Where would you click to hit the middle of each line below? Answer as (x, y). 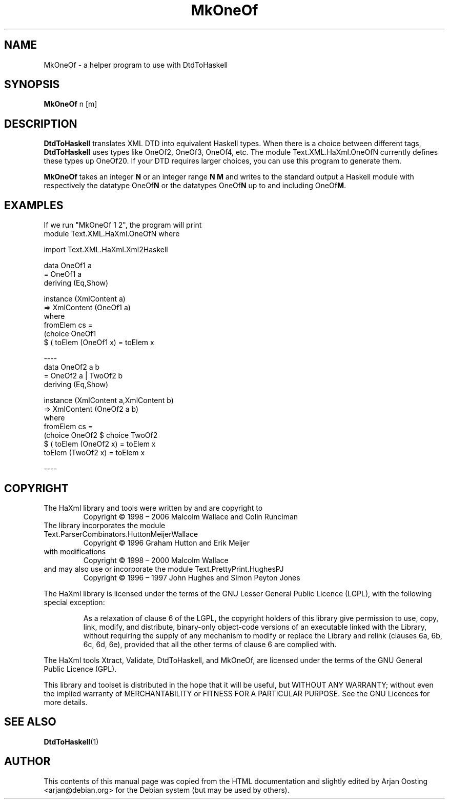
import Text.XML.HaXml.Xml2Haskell (106, 250)
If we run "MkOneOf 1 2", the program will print (123, 225)
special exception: (74, 602)
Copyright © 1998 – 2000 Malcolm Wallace (156, 560)
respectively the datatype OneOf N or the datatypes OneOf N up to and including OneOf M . (195, 186)
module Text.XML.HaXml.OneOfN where (112, 234)
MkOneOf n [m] (70, 104)
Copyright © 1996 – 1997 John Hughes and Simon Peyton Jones (192, 577)
